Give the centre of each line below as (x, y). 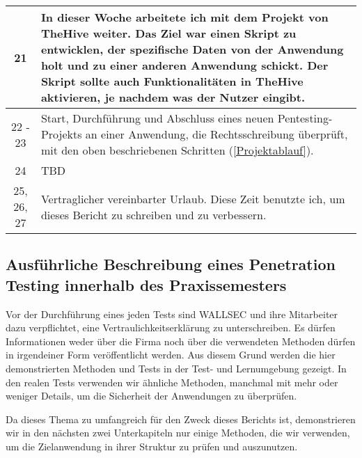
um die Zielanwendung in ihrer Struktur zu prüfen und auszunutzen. (152, 446)
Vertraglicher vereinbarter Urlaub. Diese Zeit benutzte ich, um (193, 198)
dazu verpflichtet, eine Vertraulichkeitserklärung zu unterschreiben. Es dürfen (171, 327)
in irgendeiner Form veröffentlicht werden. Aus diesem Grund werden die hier (171, 355)
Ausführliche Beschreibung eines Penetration (171, 264)
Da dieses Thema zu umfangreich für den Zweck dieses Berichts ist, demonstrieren (181, 419)
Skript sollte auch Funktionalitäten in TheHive (172, 81)
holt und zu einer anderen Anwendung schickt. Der (184, 65)
